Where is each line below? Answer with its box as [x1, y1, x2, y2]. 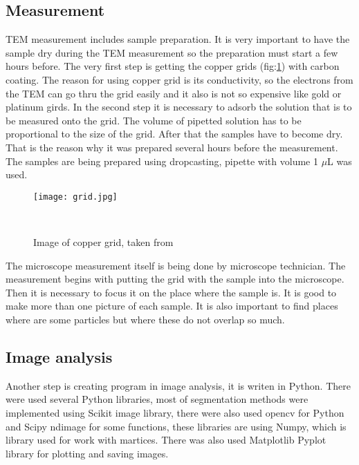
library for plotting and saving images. [6, 446, 169, 460]
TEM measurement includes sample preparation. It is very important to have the [6, 32, 350, 46]
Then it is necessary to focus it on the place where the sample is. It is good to [6, 285, 337, 299]
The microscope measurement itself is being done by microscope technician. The [6, 258, 346, 272]
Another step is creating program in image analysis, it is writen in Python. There [6, 378, 351, 392]
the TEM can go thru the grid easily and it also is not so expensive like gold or [6, 86, 342, 100]
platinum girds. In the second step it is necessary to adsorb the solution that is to [6, 99, 352, 114]
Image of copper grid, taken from [33, 234, 174, 249]
